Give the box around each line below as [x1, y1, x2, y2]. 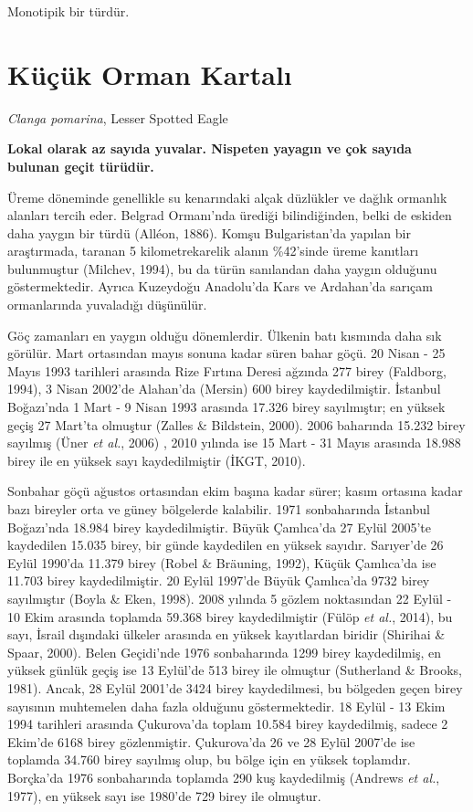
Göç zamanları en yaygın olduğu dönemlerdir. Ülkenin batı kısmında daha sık [7, 325, 442, 344]
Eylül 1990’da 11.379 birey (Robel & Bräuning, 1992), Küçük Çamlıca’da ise [7, 553, 436, 572]
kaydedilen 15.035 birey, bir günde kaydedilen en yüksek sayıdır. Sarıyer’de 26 [7, 535, 444, 554]
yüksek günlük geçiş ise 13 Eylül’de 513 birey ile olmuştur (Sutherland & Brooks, [7, 660, 462, 680]
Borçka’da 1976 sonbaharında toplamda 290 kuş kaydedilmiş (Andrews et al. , [7, 767, 440, 786]
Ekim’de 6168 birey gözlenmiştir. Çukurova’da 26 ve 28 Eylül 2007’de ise [7, 732, 415, 751]
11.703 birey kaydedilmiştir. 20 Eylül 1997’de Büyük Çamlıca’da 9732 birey [7, 571, 430, 590]
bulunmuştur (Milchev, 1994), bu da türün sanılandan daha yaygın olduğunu [7, 258, 437, 278]
